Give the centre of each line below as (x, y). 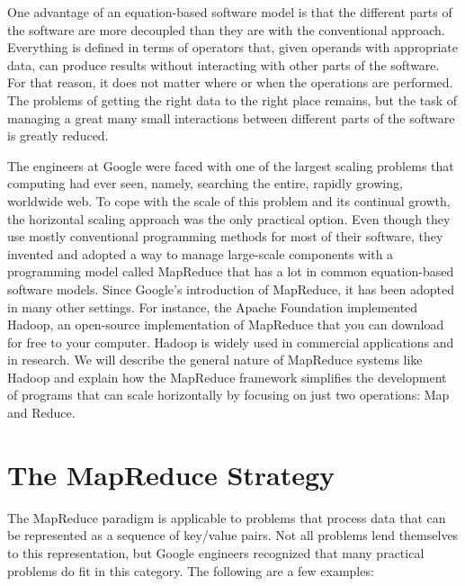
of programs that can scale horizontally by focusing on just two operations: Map (228, 395)
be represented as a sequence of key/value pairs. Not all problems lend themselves (233, 535)
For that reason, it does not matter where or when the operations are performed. (230, 82)
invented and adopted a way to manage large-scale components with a (201, 253)
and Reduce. (41, 413)
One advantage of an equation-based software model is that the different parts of (230, 12)
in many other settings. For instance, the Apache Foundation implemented (213, 307)
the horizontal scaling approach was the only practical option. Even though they (229, 218)
